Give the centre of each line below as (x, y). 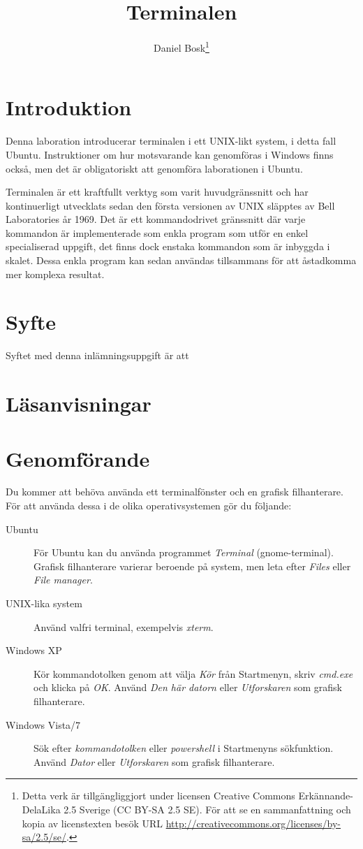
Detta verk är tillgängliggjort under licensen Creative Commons (158, 796)
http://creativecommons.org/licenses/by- (253, 823)
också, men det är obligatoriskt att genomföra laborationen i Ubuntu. (154, 168)
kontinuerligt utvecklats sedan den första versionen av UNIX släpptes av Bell (170, 205)
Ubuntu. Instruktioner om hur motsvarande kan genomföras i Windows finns (170, 154)
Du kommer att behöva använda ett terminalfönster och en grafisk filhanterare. (175, 492)
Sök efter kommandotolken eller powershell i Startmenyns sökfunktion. (184, 748)
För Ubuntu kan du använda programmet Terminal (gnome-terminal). (184, 552)
